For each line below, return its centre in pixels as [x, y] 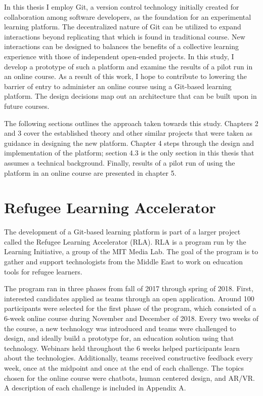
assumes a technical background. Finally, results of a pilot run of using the [120, 162]
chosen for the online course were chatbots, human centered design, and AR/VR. [129, 378]
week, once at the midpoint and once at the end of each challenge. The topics [124, 367]
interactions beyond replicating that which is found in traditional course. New [125, 36]
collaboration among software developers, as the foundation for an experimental [128, 16]
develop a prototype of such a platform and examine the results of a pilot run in [128, 66]
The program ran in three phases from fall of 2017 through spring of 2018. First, [129, 288]
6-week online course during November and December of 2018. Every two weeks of [131, 318]
